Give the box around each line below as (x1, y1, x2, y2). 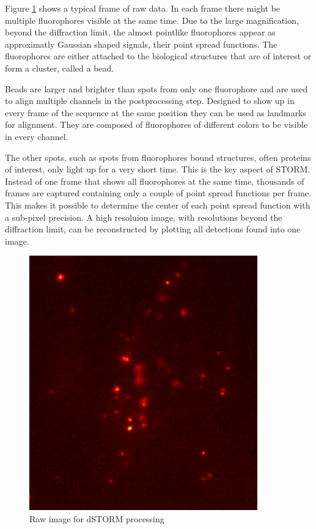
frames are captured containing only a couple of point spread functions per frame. (5, 187, 312, 199)
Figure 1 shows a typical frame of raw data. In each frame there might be (5, 2, 281, 14)
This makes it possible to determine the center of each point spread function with (5, 198, 310, 211)
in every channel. (5, 130, 68, 142)
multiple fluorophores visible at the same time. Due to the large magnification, (5, 13, 299, 26)
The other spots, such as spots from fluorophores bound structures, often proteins (5, 150, 311, 163)
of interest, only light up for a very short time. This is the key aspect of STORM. (5, 163, 310, 176)
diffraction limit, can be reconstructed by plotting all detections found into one (5, 223, 301, 235)
